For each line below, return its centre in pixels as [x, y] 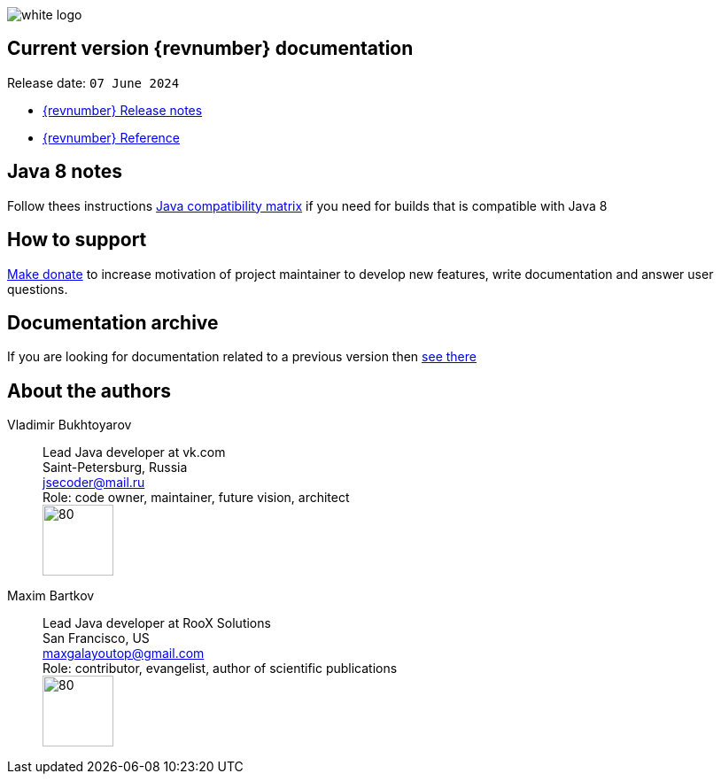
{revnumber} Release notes [123, 110]
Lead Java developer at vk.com [134, 452]
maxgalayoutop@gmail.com [124, 653]
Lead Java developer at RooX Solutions [157, 623]
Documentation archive [113, 322]
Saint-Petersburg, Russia [115, 468]
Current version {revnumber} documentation [210, 49]
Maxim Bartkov [51, 596]
